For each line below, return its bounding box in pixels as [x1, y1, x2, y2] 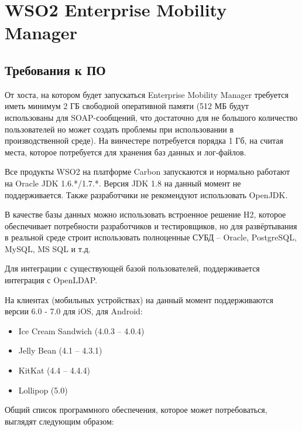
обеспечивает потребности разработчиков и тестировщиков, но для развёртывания [5, 219, 297, 232]
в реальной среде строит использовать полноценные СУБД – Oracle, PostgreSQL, [5, 231, 297, 243]
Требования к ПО [5, 60, 106, 79]
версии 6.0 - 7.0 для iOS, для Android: [5, 305, 143, 317]
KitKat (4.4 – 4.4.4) [18, 364, 90, 376]
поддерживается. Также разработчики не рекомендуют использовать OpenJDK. [5, 188, 288, 201]
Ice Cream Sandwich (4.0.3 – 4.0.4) [18, 324, 145, 337]
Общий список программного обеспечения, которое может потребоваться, [5, 403, 267, 416]
